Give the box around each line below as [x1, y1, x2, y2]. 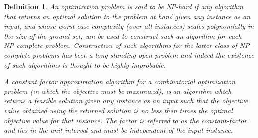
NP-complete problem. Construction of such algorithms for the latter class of [4, 40, 237, 50]
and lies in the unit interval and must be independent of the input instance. [4, 125, 233, 135]
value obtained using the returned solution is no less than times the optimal [4, 105, 233, 115]
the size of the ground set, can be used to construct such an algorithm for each [4, 30, 242, 41]
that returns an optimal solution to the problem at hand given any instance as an [4, 11, 251, 21]
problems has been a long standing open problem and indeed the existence [32, 49, 254, 60]
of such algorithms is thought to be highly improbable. [4, 59, 166, 70]
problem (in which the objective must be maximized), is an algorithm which [4, 86, 232, 96]
